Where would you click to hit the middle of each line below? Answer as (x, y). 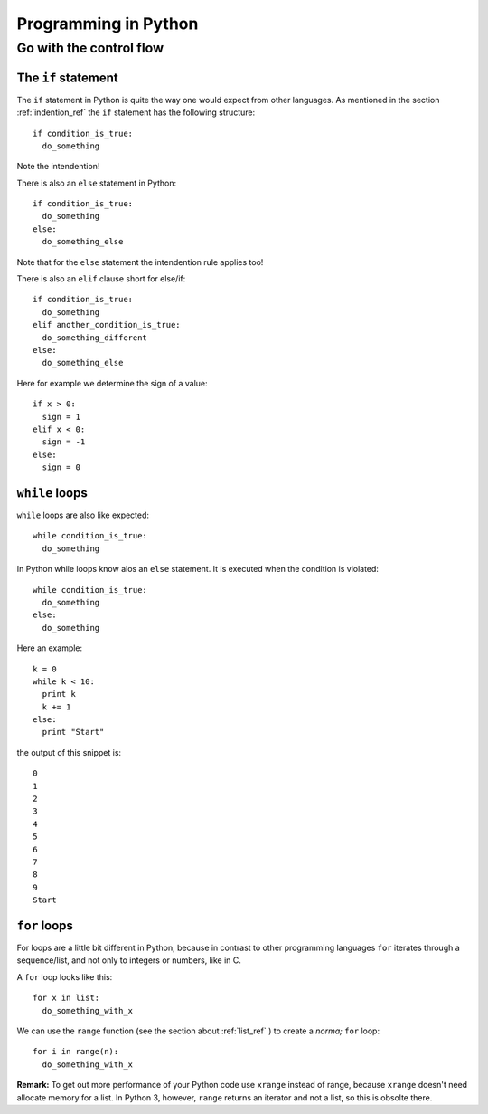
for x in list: (66, 998)
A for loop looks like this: (65, 976)
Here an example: (50, 648)
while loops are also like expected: (83, 515)
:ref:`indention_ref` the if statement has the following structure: (136, 112)
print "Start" (73, 732)
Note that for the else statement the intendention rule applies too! (140, 262)
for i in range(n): (76, 1052)
